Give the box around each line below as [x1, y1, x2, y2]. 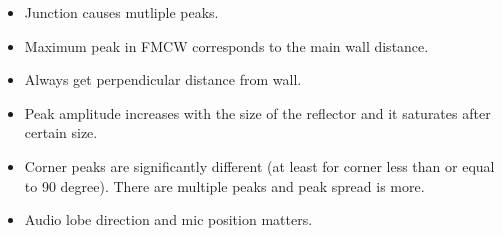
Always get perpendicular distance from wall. [24, 69, 302, 90]
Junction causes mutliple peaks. [24, 2, 219, 22]
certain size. [24, 122, 98, 143]
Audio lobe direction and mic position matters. [24, 209, 313, 230]
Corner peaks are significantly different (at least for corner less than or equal [24, 155, 495, 176]
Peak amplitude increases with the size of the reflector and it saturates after [24, 102, 491, 123]
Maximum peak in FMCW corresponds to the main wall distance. [24, 35, 429, 56]
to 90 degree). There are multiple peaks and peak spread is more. [24, 175, 425, 196]
